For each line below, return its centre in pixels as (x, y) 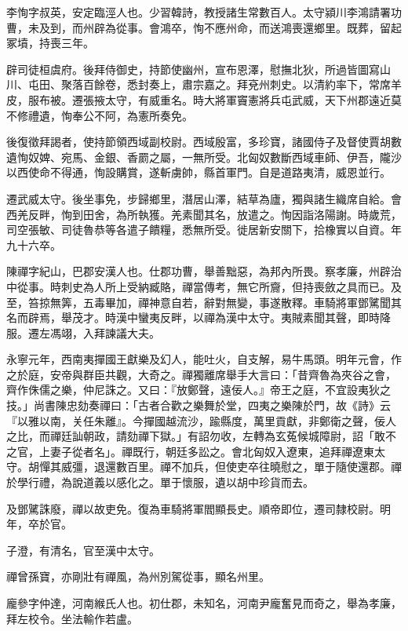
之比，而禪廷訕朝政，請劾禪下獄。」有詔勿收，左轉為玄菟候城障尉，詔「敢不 (201, 436)
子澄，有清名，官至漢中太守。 (83, 550)
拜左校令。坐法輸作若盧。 (72, 618)
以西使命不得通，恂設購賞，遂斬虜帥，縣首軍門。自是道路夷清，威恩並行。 (199, 172)
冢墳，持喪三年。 (50, 43)
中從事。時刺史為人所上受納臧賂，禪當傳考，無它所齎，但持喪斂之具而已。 (199, 286)
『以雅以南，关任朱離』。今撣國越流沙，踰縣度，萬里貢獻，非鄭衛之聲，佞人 (201, 420)
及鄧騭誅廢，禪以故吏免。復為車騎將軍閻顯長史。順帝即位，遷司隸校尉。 (193, 508)
